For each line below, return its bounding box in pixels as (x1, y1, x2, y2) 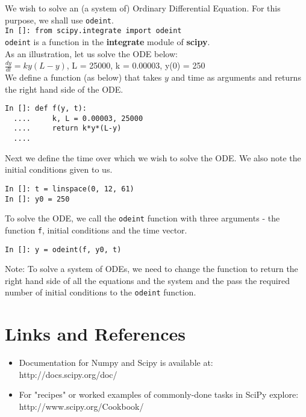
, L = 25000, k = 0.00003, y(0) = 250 (66, 59, 205, 72)
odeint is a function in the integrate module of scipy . (5, 35, 210, 48)
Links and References (5, 321, 186, 346)
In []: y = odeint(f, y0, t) (5, 245, 122, 254)
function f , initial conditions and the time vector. (5, 223, 187, 236)
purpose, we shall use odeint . (5, 13, 114, 26)
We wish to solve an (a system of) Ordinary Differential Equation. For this (5, 2, 281, 14)
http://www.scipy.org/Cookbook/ (19, 400, 144, 413)
